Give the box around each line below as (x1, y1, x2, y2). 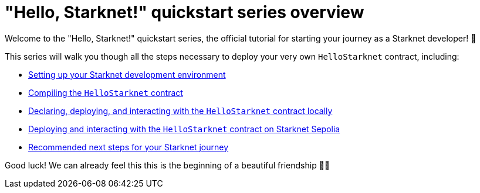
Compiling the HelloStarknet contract (28, 87, 183, 98)
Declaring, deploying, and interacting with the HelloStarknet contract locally (28, 105, 333, 116)
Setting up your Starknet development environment (28, 69, 226, 80)
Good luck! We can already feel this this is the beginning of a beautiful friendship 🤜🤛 (5, 160, 330, 170)
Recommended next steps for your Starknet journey (28, 142, 229, 152)
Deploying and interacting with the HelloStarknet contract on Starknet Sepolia (28, 123, 340, 134)
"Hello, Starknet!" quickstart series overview (5, 2, 364, 22)
